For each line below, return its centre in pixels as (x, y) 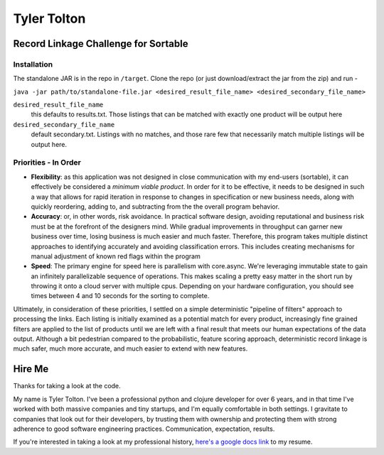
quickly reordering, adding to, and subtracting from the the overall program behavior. (155, 207)
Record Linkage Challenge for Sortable (101, 44)
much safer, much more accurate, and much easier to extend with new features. (130, 349)
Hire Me (31, 369)
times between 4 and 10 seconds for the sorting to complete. (120, 296)
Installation (33, 64)
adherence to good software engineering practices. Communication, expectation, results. (144, 429)
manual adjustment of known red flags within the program (116, 256)
